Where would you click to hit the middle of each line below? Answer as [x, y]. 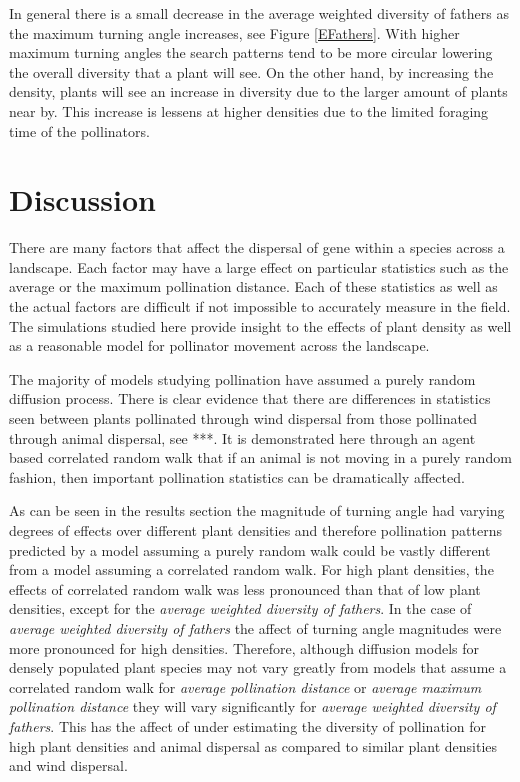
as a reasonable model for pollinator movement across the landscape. [219, 345]
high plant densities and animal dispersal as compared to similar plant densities [253, 745]
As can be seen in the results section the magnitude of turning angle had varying [257, 510]
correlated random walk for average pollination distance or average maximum [245, 686]
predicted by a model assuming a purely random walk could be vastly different [250, 549]
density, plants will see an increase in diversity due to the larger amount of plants [258, 91]
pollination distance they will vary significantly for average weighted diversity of [252, 706]
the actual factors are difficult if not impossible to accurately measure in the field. [260, 306]
